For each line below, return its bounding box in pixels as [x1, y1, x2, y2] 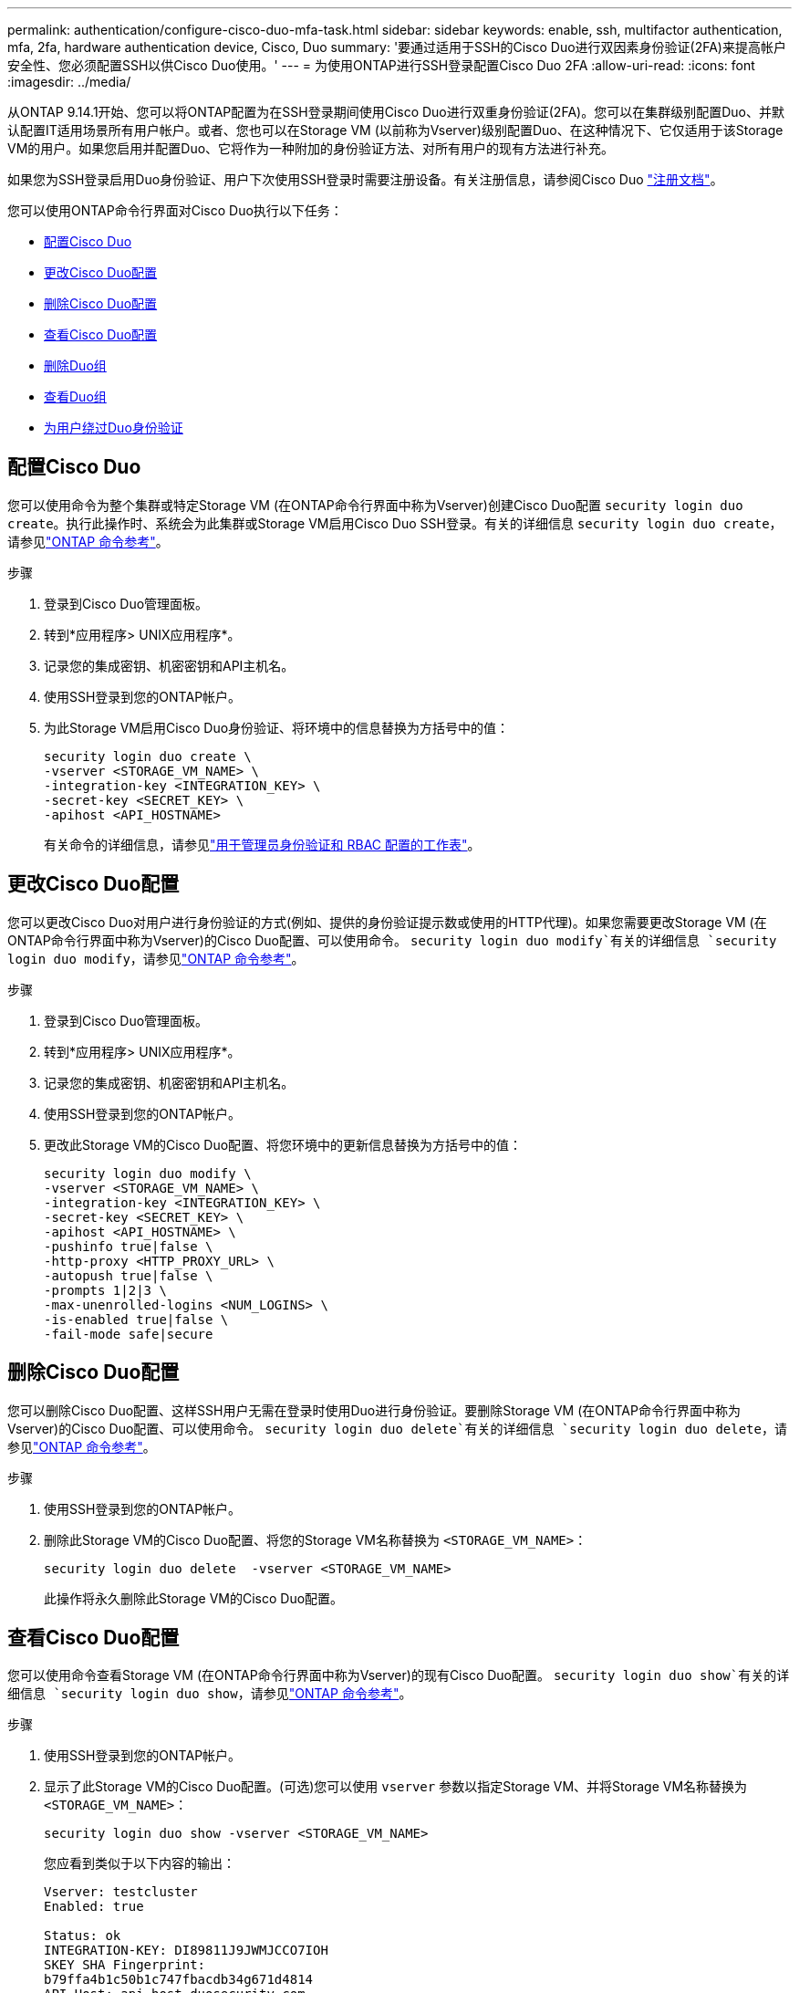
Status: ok [44, 1928, 121, 1944]
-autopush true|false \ [44, 1268, 213, 1283]
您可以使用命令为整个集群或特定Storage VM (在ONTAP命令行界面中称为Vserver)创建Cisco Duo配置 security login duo [7, 496, 743, 513]
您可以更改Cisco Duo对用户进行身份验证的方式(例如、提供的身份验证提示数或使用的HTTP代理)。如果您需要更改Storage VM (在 [7, 913, 767, 930]
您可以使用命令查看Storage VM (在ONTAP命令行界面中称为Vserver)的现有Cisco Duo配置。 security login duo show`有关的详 [7, 1667, 790, 1684]
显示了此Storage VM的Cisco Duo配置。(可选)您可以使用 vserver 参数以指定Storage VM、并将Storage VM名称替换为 [44, 1779, 748, 1795]
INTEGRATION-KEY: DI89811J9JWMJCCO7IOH [44, 1943, 328, 1958]
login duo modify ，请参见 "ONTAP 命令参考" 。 [7, 950, 305, 966]
